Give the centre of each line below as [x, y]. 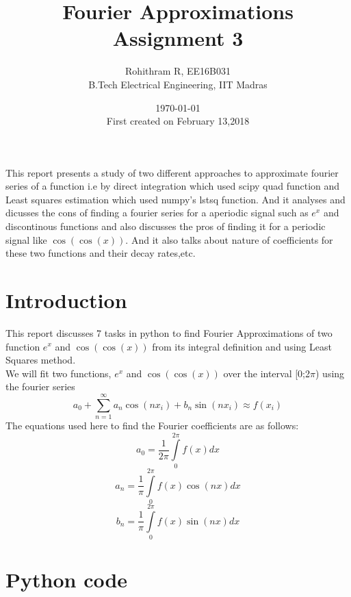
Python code [67, 580]
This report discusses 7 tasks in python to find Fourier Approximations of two [169, 332]
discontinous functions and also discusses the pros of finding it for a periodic [166, 226]
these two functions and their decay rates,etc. [101, 253]
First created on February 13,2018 [178, 121]
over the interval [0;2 [267, 373]
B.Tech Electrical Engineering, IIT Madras [178, 84]
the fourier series [40, 386]
